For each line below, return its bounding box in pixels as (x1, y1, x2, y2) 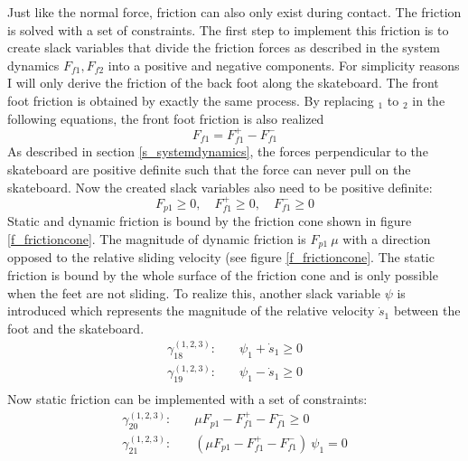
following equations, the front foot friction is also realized (7, 108, 324, 127)
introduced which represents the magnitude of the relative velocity (7, 301, 375, 320)
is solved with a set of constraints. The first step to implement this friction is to (7, 20, 449, 39)
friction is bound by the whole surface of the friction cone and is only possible (7, 266, 438, 285)
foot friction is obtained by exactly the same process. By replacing (7, 90, 374, 109)
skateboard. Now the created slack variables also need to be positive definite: (7, 177, 433, 196)
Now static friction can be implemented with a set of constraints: (7, 390, 368, 409)
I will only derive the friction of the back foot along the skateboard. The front (7, 73, 439, 92)
